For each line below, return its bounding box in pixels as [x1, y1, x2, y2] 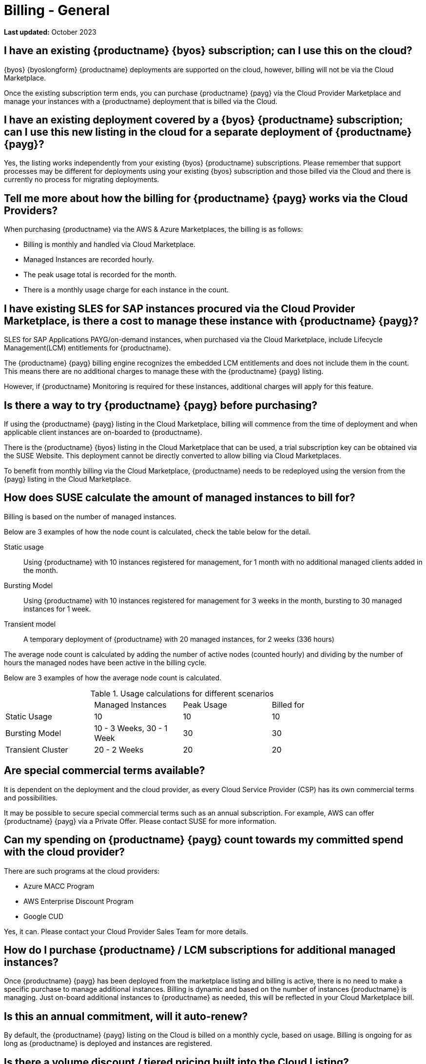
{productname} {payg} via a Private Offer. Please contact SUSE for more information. [4, 817, 277, 825]
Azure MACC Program [23, 881, 95, 890]
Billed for [271, 699, 305, 710]
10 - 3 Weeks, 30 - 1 [94, 723, 168, 733]
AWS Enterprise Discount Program [23, 897, 134, 905]
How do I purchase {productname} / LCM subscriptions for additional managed [4, 943, 396, 956]
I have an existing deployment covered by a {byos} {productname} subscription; [4, 114, 403, 126]
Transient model [4, 619, 56, 628]
